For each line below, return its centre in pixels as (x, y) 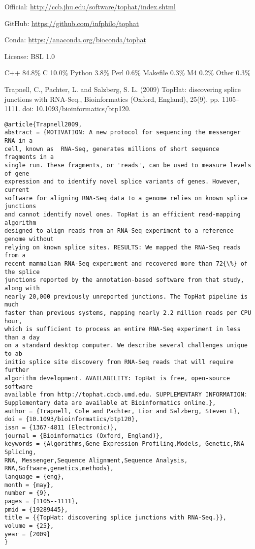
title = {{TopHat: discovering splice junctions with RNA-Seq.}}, (116, 518)
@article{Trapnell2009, (43, 124)
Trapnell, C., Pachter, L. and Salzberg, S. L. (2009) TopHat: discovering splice (123, 89)
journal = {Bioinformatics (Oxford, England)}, (84, 436)
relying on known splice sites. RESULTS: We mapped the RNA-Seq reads (123, 247)
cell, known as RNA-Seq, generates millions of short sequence (112, 149)
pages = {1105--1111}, (42, 501)
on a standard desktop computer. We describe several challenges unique (126, 346)
